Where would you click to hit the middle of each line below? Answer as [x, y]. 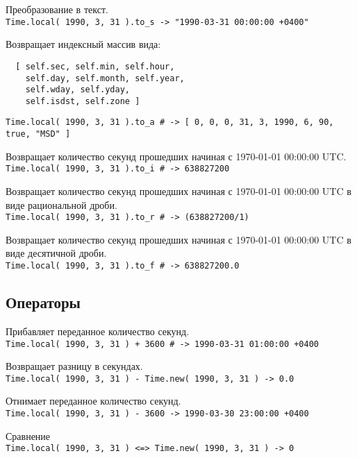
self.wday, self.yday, [77, 90]
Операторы [43, 302]
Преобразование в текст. [57, 9]
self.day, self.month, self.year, [105, 78]
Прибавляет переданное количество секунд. [98, 331]
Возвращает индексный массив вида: [83, 44]
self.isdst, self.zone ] [83, 101]
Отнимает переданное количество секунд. [93, 401]
